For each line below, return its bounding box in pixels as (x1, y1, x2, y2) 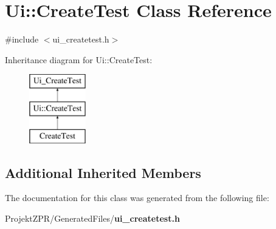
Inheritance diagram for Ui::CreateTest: (5, 53, 153, 66)
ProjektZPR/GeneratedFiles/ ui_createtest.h (5, 212, 180, 225)
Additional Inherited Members (5, 163, 201, 182)
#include (5, 33, 39, 46)
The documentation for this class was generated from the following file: (5, 191, 269, 204)
